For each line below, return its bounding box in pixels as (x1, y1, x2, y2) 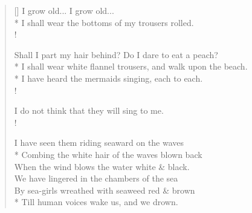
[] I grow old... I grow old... (14, 4, 114, 16)
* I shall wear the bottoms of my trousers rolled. (14, 16, 194, 28)
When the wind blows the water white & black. (14, 160, 190, 172)
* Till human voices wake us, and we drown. (14, 195, 178, 208)
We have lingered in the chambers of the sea (14, 172, 178, 185)
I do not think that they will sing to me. (14, 104, 164, 117)
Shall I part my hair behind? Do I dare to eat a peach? (14, 48, 218, 61)
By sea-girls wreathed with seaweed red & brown (14, 183, 195, 196)
